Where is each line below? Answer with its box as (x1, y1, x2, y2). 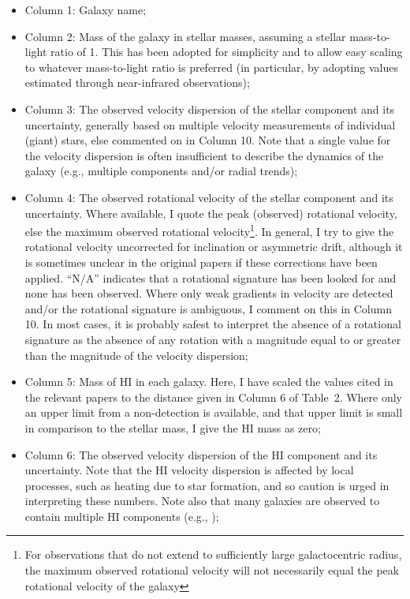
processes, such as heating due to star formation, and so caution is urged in (24, 477, 389, 493)
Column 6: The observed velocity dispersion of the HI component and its (24, 446, 378, 462)
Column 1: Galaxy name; (24, 2, 147, 17)
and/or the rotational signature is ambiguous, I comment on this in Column (24, 300, 392, 316)
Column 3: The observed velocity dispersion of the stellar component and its (24, 100, 395, 117)
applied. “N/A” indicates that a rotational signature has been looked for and (24, 269, 397, 286)
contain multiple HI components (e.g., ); (24, 507, 219, 524)
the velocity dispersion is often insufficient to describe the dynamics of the (24, 147, 384, 163)
